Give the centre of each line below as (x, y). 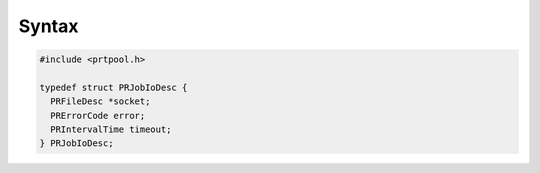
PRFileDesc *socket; (100, 101)
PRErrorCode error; (98, 115)
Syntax (48, 26)
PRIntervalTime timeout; (111, 129)
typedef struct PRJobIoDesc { (113, 87)
